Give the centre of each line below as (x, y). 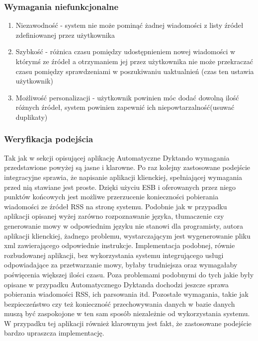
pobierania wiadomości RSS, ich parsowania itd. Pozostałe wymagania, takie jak (126, 294)
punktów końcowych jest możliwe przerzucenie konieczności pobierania (111, 197)
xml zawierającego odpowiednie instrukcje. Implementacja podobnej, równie (120, 245)
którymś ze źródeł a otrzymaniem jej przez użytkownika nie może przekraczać (134, 61)
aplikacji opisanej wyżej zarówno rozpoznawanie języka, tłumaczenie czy (114, 216)
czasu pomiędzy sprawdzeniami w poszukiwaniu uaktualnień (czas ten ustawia (135, 71)
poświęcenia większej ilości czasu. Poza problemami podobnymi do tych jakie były (129, 274)
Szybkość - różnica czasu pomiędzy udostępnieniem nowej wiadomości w (126, 51)
